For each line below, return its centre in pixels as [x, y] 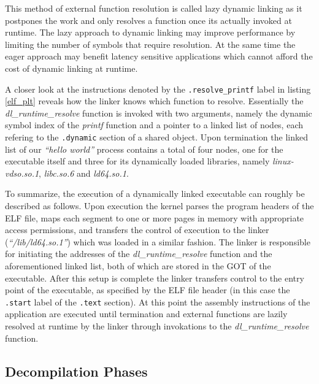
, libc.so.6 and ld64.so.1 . [84, 173]
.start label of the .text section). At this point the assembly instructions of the [158, 301]
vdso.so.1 [22, 173]
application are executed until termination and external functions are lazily [146, 314]
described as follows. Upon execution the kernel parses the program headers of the [159, 206]
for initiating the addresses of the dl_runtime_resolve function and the [139, 254]
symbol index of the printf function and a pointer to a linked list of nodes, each [154, 125]
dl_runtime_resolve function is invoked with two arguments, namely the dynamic [159, 113]
